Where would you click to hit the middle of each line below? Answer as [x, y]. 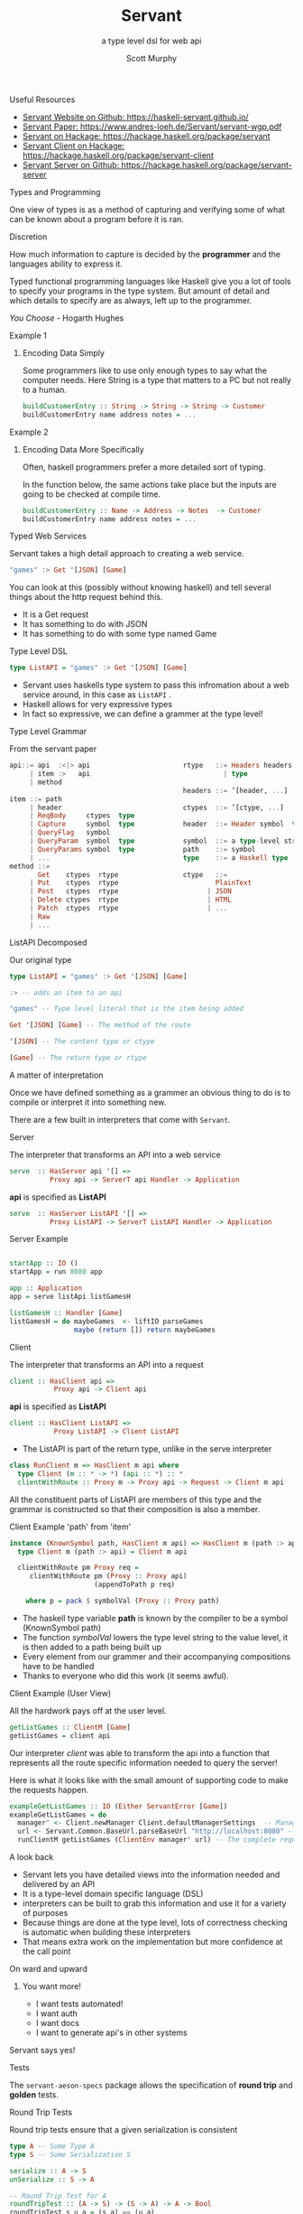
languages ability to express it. [66, 264]
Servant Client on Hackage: [73, 145]
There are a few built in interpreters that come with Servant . [120, 1119]
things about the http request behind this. [86, 597]
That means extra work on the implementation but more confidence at [152, 1942]
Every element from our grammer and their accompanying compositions [156, 1656]
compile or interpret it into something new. [88, 1102]
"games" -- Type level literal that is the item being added [127, 1009]
